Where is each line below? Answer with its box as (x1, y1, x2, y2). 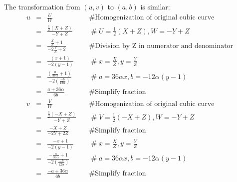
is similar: (140, 1, 170, 11)
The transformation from (4, 1, 80, 11)
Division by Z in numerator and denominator (95, 42, 234, 49)
